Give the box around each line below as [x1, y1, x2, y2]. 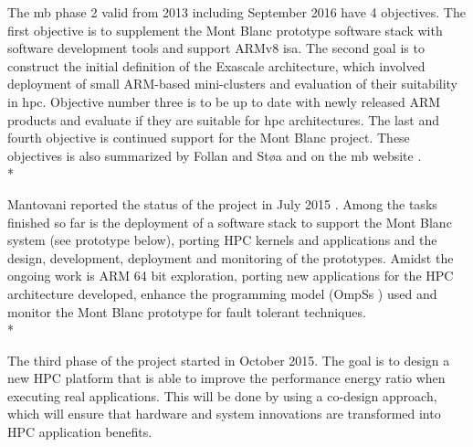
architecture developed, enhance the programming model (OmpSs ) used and [7, 283, 437, 303]
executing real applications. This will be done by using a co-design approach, [7, 386, 437, 405]
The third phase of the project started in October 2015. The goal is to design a [7, 350, 450, 369]
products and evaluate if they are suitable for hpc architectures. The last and [7, 110, 440, 129]
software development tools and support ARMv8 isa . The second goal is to [7, 38, 425, 58]
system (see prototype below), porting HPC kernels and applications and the [7, 230, 437, 250]
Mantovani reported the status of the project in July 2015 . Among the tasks [7, 194, 437, 213]
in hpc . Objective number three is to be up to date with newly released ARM [7, 91, 441, 111]
